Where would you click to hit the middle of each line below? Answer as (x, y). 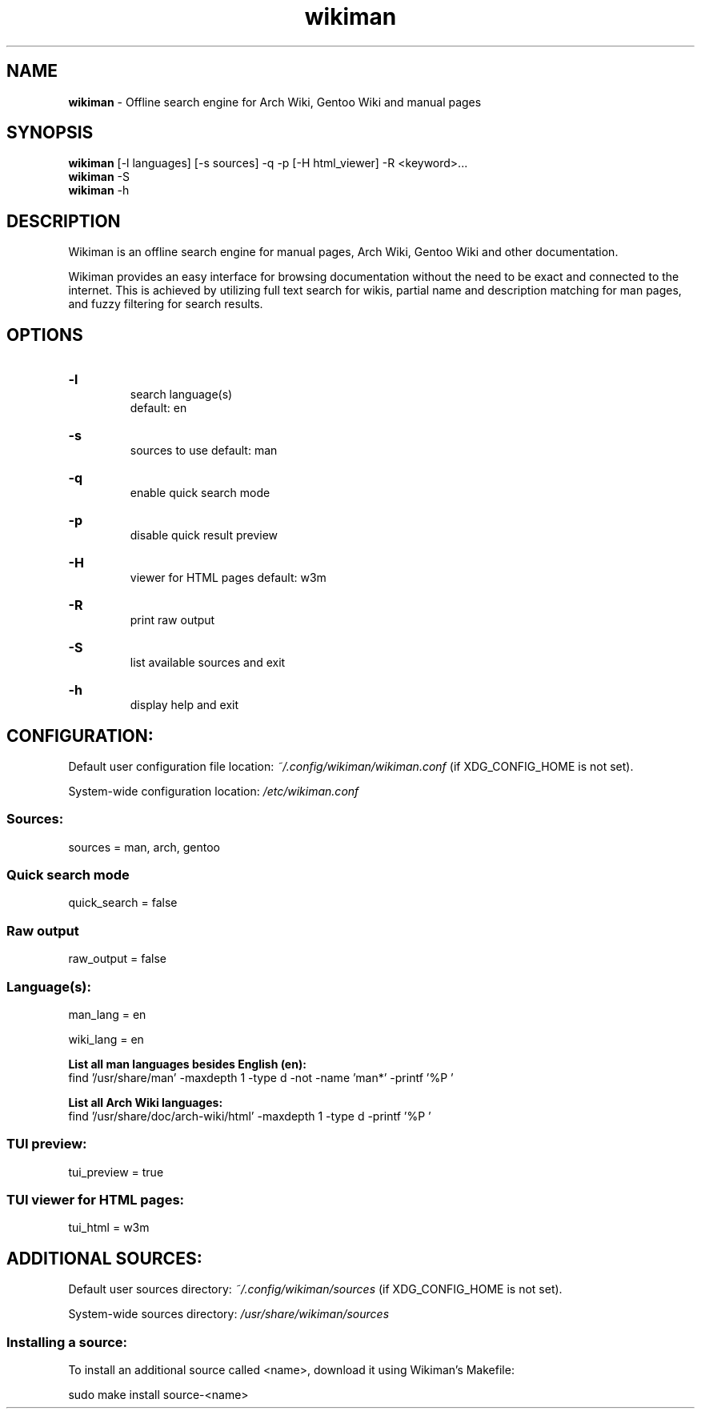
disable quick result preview (204, 535)
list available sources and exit (208, 663)
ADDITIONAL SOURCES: (104, 1258)
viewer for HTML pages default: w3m (228, 578)
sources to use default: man (204, 451)
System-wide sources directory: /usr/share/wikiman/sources (229, 1314)
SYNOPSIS (50, 133)
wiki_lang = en (106, 1039)
